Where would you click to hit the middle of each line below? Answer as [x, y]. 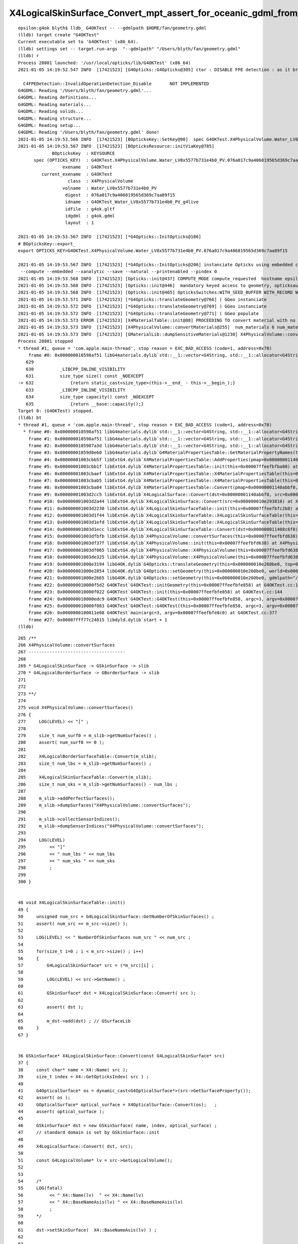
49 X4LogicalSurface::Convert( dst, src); [76, 1146]
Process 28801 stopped [46, 341]
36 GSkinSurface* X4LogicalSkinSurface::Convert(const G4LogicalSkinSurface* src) [121, 1056]
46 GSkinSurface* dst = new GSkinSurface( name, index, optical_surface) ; [117, 1125]
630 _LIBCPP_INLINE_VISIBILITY [75, 369]
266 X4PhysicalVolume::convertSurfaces [67, 645]
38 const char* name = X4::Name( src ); [73, 1070]
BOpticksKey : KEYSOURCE [83, 153]
